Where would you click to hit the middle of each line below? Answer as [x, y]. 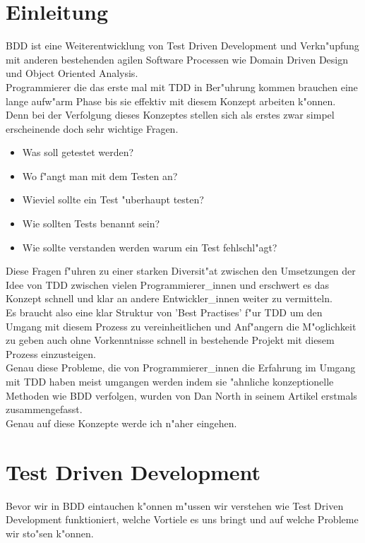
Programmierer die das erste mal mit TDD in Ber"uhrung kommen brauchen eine [182, 86]
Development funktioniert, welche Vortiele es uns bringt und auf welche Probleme [182, 519]
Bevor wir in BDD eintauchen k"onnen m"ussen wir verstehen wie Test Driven [175, 505]
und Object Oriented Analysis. [72, 73]
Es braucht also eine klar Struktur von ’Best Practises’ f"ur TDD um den [164, 312]
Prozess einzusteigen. [51, 353]
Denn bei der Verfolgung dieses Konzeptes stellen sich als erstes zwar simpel [170, 115]
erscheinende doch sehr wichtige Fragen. [92, 128]
